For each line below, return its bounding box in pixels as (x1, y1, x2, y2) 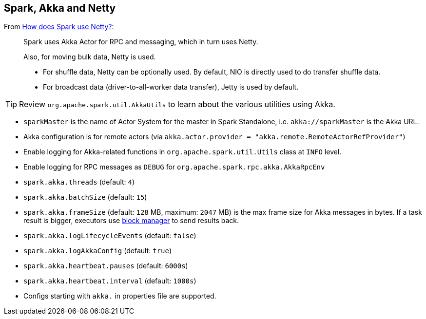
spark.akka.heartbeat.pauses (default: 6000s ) (23, 262, 188, 270)
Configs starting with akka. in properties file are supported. (23, 292, 216, 300)
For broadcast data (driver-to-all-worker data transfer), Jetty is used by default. (43, 83, 299, 92)
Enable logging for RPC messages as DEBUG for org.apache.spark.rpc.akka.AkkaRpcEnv (23, 163, 325, 171)
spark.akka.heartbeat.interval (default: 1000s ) (23, 277, 196, 285)
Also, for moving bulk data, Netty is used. (23, 53, 156, 61)
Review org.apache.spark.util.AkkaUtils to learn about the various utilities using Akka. (19, 99, 335, 110)
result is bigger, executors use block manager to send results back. (23, 216, 239, 225)
